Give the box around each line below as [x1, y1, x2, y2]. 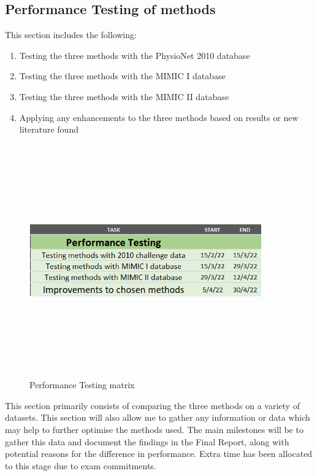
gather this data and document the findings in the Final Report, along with [5, 435, 289, 448]
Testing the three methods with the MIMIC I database [19, 69, 226, 82]
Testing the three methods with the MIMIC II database [19, 90, 229, 103]
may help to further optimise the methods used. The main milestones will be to [5, 423, 304, 436]
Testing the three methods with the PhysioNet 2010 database [19, 49, 250, 61]
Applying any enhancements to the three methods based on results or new [19, 111, 299, 123]
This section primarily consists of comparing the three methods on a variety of [5, 399, 300, 412]
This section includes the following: [5, 28, 137, 41]
